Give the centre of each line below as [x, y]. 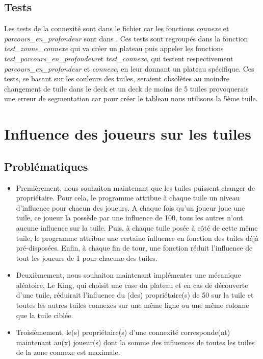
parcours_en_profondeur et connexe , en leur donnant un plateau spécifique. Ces [129, 68]
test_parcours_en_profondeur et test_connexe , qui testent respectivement [119, 58]
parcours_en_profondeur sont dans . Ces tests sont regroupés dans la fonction [126, 38]
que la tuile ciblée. [45, 315]
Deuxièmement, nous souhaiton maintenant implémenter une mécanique [128, 275]
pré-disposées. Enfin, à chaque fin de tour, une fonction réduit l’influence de [134, 248]
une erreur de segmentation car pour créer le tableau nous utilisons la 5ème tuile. [131, 98]
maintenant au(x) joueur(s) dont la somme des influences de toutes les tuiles [135, 342]
